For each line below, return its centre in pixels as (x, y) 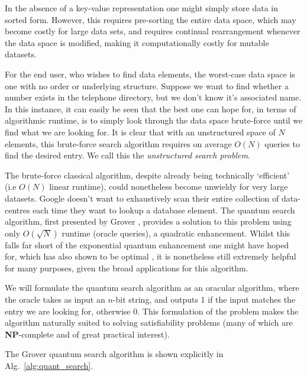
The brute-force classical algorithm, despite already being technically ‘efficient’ (147, 175)
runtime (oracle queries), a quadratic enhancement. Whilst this (176, 233)
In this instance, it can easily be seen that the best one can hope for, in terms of (151, 108)
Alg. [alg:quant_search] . (49, 366)
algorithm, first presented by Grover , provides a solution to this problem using (148, 221)
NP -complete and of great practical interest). (87, 334)
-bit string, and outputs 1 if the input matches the (204, 299)
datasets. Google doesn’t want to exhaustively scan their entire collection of (142, 198)
